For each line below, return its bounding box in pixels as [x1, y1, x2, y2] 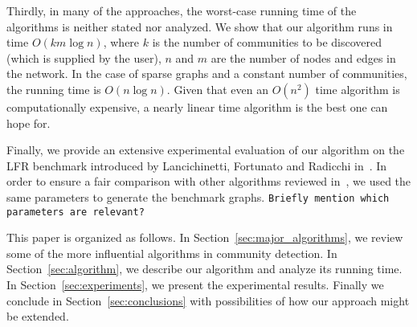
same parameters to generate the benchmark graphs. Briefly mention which [6, 188, 390, 205]
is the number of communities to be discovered [152, 34, 382, 51]
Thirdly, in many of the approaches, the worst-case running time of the [6, 2, 357, 18]
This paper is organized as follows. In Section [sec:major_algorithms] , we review [6, 229, 403, 246]
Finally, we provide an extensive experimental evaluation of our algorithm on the [6, 141, 405, 158]
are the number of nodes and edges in [211, 49, 396, 66]
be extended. [6, 308, 69, 325]
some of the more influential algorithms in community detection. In [6, 244, 337, 261]
